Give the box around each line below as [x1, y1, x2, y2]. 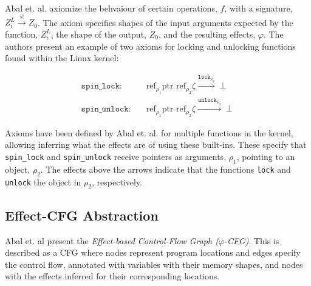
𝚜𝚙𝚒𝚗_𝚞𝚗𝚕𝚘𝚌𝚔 [81, 105, 129, 114]
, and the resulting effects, [158, 27, 256, 40]
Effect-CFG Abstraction [5, 205, 159, 224]
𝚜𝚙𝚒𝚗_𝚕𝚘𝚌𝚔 [81, 82, 120, 91]
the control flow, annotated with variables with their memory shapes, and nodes [5, 258, 303, 270]
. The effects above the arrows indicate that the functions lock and [40, 162, 291, 175]
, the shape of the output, [50, 27, 146, 40]
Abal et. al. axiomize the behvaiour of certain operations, [5, 2, 217, 14]
